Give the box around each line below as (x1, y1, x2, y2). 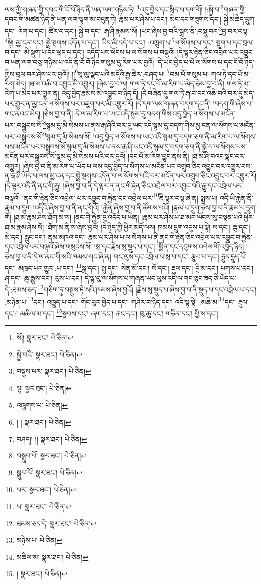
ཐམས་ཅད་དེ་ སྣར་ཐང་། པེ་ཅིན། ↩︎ (16, 518, 97, 528)
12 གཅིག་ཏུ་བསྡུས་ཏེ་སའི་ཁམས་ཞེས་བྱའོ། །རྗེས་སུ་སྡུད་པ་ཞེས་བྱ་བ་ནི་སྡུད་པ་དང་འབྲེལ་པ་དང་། (37, 283, 257, 295)
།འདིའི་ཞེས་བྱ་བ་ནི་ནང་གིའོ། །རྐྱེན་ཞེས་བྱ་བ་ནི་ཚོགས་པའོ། (33, 202, 170, 212)
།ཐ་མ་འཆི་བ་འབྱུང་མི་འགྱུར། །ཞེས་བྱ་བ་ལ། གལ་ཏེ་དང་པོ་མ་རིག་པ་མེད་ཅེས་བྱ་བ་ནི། (28, 78, 225, 88)
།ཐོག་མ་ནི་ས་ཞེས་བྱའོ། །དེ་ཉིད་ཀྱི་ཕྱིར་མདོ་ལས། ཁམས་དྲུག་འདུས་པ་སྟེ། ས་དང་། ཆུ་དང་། (46, 222, 250, 232)
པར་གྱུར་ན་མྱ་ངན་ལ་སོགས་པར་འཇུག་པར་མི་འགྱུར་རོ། (5, 98, 134, 108)
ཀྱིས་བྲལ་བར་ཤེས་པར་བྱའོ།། (5, 68, 70, 79)
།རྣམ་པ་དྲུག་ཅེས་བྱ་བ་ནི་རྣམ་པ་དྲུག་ (172, 202, 257, 212)
